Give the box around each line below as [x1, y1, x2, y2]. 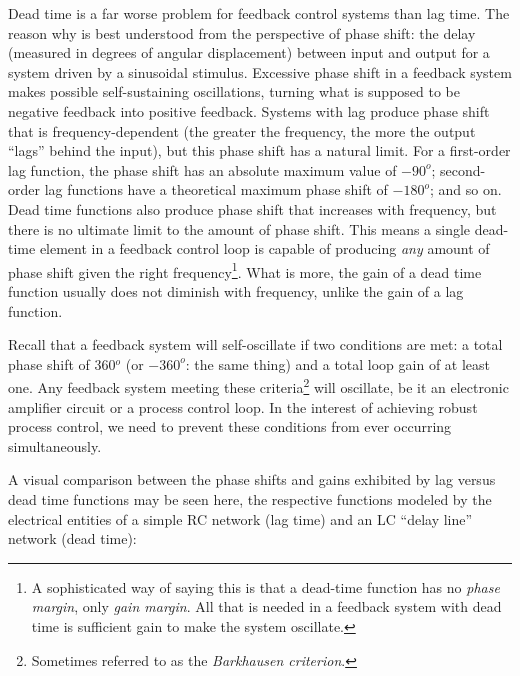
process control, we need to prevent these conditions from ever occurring [8, 416, 452, 437]
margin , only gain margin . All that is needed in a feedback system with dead [31, 596, 502, 617]
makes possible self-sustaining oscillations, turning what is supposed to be [8, 81, 461, 102]
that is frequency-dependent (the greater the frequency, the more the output [8, 120, 476, 141]
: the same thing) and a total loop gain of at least [185, 353, 491, 374]
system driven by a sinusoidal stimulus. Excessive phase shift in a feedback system [8, 61, 512, 82]
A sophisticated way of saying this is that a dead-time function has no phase [31, 576, 500, 597]
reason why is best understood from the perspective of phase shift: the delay [8, 22, 476, 43]
